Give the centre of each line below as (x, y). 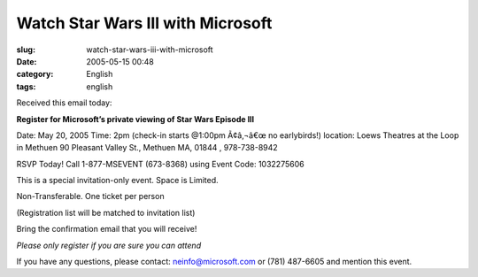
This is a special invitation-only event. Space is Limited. (117, 181)
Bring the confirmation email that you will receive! (107, 229)
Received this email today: (64, 103)
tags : (26, 86)
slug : (26, 50)
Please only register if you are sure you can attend (109, 245)
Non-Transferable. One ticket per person (90, 196)
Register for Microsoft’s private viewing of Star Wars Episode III (135, 119)
